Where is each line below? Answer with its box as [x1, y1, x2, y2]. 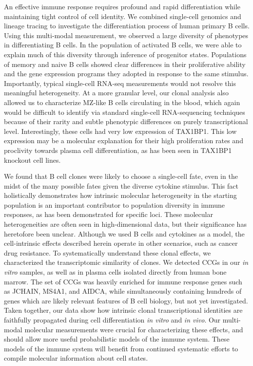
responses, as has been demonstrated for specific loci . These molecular [4, 209, 213, 219]
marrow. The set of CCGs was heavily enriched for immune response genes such [4, 276, 242, 286]
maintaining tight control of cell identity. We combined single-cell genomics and [4, 11, 241, 21]
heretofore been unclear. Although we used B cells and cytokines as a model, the [4, 228, 245, 238]
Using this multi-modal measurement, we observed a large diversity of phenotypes [4, 30, 249, 40]
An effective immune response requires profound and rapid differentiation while [4, 1, 241, 11]
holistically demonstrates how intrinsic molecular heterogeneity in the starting [4, 190, 237, 200]
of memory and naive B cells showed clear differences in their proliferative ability [4, 59, 246, 69]
